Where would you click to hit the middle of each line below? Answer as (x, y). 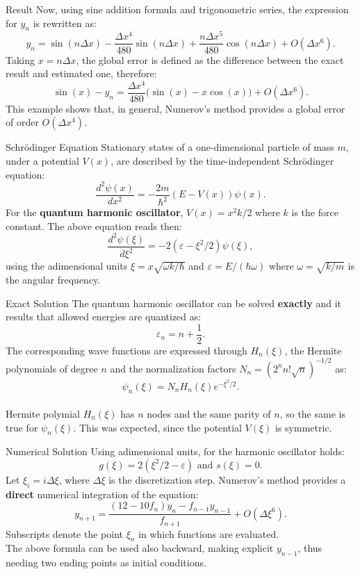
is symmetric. (304, 427)
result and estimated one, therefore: (81, 73)
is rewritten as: (65, 23)
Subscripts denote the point (64, 533)
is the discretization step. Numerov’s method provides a (227, 479)
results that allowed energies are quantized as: (104, 317)
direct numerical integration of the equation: (102, 494)
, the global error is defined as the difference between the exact (210, 59)
